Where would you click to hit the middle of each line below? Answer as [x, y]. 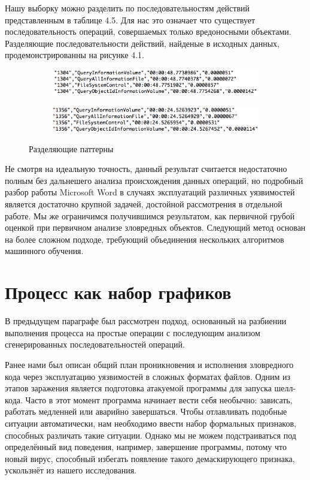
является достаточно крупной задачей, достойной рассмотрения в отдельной [144, 204]
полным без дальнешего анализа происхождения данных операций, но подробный [154, 180]
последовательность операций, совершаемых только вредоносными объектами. [148, 31]
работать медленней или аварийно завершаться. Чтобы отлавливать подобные [146, 411]
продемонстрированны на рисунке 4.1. [75, 55]
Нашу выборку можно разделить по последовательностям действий [127, 8]
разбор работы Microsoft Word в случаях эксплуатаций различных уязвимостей [150, 192]
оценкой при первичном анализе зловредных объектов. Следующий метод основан [155, 227]
